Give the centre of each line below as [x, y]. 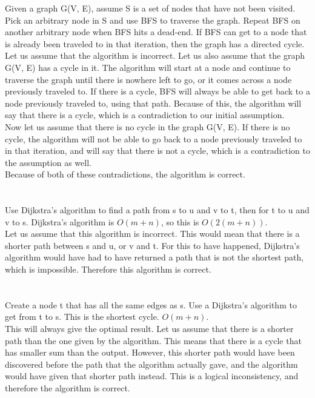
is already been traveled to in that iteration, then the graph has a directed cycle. [155, 43]
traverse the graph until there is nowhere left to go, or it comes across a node [148, 79]
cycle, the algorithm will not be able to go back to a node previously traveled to [154, 138]
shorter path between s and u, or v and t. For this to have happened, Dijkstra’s [152, 245]
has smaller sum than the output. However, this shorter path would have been [150, 352]
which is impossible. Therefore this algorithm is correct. [108, 269]
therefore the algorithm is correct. [68, 388]
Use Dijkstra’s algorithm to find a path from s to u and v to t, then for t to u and [157, 210]
